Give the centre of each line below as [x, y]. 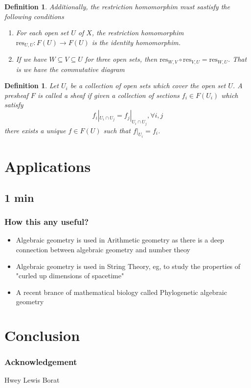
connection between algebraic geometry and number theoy [103, 249]
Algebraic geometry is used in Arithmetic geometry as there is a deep [120, 240]
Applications [48, 166]
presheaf [16, 95]
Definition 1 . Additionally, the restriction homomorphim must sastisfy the [117, 6]
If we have [31, 59]
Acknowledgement [41, 362]
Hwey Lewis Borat [32, 380]
